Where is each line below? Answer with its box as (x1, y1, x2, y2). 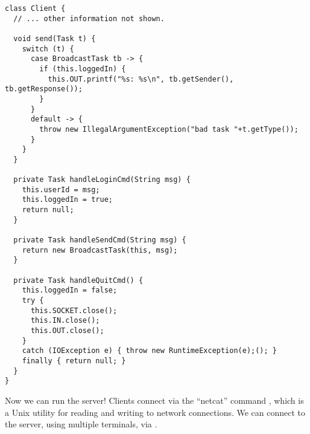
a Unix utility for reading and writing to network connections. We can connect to (5, 406, 306, 418)
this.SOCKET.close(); (30, 306, 118, 315)
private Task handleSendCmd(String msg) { (13, 236, 186, 245)
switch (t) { (22, 44, 74, 53)
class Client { (5, 4, 66, 13)
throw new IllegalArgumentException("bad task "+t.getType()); (39, 125, 299, 134)
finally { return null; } (22, 356, 126, 365)
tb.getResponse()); (5, 85, 83, 94)
